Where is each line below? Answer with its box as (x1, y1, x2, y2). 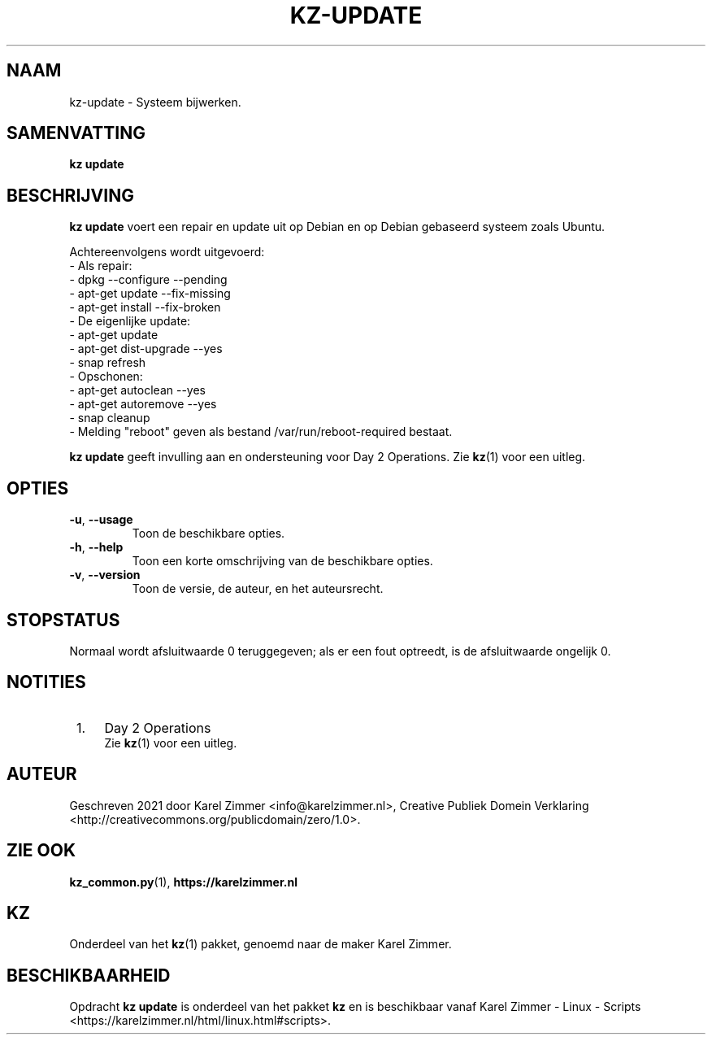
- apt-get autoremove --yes (69, 397, 217, 412)
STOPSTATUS (7, 609, 120, 630)
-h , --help (69, 540, 124, 555)
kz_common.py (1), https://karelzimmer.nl (69, 874, 297, 889)
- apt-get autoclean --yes (69, 383, 206, 398)
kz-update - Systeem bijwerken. (69, 94, 241, 109)
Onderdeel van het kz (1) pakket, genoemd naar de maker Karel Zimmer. (69, 937, 452, 952)
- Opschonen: (69, 369, 143, 384)
